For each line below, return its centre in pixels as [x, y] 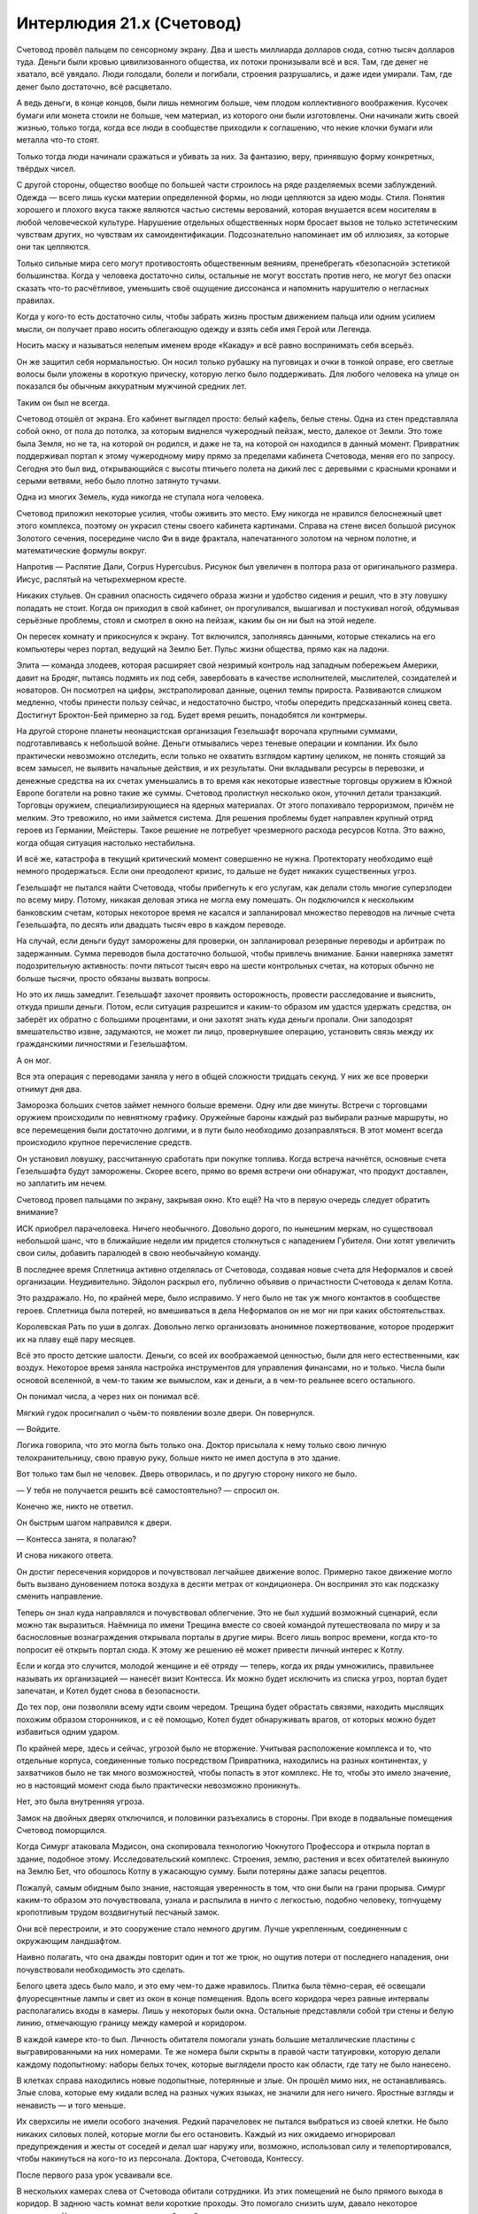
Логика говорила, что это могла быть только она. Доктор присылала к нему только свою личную [201, 1445]
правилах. [35, 300]
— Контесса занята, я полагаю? [77, 1539]
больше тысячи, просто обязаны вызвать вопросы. [114, 978]
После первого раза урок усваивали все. [94, 2175]
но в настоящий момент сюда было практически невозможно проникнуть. [158, 1785]
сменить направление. [60, 1596]
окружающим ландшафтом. [69, 1941]
